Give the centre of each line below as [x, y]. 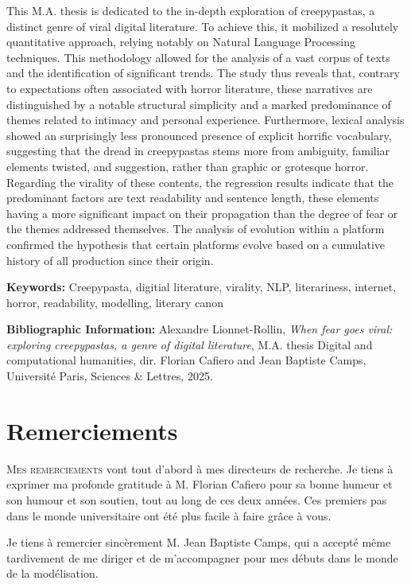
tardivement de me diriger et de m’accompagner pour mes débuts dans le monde [202, 557]
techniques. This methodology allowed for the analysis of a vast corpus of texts [198, 57]
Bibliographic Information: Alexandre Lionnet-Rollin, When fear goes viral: [200, 329]
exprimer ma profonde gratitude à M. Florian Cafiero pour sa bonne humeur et [200, 484]
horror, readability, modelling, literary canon [115, 302]
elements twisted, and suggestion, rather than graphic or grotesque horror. [188, 166]
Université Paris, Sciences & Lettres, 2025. [110, 376]
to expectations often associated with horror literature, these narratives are [190, 88]
